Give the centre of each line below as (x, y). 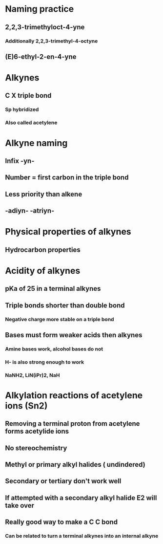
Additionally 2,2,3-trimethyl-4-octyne (51, 41)
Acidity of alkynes (43, 271)
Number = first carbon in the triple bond (67, 178)
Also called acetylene (31, 123)
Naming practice (40, 9)
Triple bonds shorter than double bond (65, 305)
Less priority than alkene (44, 194)
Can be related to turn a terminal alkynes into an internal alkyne (82, 536)
